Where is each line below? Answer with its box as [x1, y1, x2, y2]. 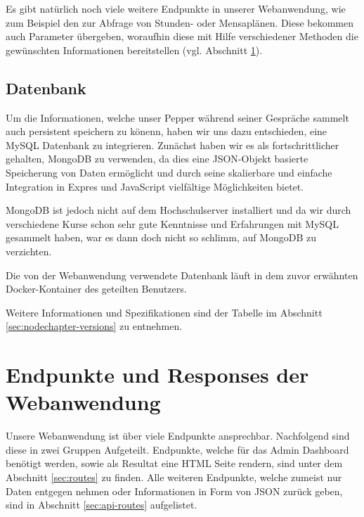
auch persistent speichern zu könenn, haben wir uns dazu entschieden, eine [6, 124, 327, 139]
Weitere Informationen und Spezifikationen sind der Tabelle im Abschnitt [6, 305, 323, 319]
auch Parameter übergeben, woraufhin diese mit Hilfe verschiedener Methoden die [6, 29, 358, 44]
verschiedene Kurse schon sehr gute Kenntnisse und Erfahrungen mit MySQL [6, 216, 339, 231]
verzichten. [6, 243, 52, 258]
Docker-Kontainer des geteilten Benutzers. [6, 281, 187, 296]
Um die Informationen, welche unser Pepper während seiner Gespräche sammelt [6, 110, 349, 125]
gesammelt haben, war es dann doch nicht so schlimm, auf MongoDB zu [6, 230, 317, 245]
